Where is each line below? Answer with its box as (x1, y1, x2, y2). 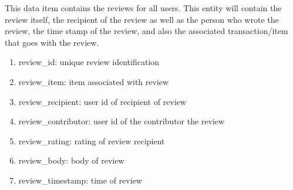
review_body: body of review (18, 154, 124, 167)
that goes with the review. (5, 36, 99, 48)
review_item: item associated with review (18, 75, 169, 87)
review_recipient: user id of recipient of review (18, 95, 187, 107)
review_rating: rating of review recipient (18, 134, 165, 147)
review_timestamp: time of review (18, 174, 142, 186)
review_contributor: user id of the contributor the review (18, 115, 225, 127)
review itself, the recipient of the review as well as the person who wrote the (5, 13, 279, 25)
